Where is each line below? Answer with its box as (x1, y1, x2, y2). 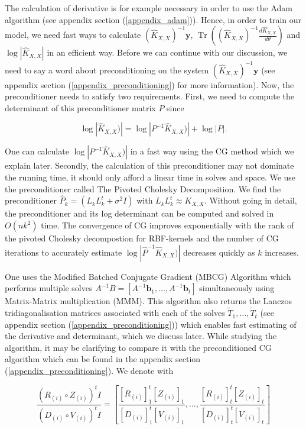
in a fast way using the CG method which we (130, 145, 294, 157)
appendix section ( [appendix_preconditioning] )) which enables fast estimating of (5, 318, 297, 330)
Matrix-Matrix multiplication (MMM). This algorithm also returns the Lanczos (5, 295, 292, 307)
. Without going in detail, (204, 194, 297, 207)
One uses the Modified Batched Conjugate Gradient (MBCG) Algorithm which (5, 270, 291, 282)
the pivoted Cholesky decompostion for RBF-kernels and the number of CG (5, 232, 279, 244)
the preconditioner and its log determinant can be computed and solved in (5, 207, 274, 220)
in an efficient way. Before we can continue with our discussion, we (47, 46, 288, 59)
